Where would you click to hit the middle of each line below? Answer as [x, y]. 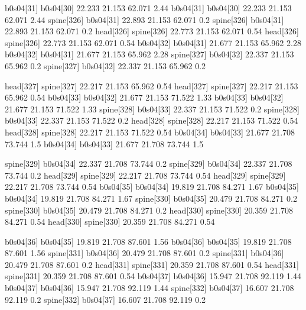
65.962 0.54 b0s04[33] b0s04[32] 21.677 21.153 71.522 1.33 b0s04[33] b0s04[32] [144, 97]
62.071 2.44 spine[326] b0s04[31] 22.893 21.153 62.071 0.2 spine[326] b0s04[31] [144, 19]
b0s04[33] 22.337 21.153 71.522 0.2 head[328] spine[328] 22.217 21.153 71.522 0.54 [152, 120]
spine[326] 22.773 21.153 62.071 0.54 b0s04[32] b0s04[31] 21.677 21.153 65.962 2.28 [153, 42]
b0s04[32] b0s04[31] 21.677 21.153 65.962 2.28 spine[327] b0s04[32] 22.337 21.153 [149, 54]
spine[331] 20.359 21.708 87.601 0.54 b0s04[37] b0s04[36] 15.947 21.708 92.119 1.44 [153, 276]
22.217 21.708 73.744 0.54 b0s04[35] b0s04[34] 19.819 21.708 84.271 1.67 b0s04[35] [152, 187]
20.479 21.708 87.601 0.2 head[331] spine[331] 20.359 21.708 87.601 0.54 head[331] [152, 264]
